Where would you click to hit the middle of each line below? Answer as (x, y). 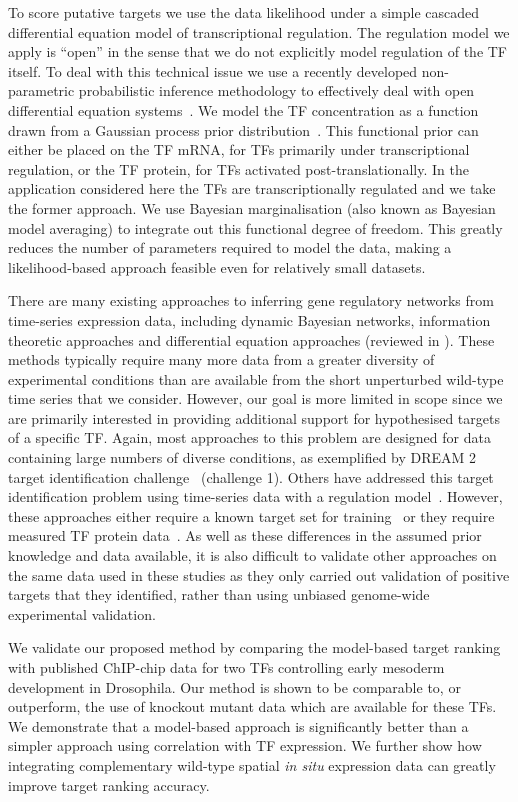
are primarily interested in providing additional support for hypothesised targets (254, 417)
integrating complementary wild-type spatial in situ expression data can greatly (252, 764)
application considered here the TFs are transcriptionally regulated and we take (252, 188)
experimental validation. (82, 613)
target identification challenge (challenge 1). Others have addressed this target (251, 476)
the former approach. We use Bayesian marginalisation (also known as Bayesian (252, 207)
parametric (41, 90)
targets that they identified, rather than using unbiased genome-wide (219, 594)
